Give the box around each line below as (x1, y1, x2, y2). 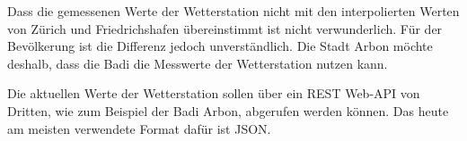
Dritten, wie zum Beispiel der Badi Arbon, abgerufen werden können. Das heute (7, 101, 449, 120)
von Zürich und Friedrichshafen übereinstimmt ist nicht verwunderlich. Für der (7, 19, 443, 37)
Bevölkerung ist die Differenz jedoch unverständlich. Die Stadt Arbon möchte (7, 37, 433, 55)
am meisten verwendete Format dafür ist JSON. (7, 119, 271, 137)
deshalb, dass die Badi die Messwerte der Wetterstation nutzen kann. (7, 54, 388, 72)
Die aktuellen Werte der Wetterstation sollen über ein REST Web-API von (7, 84, 420, 103)
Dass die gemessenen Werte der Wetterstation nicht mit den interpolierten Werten (7, 2, 460, 20)
